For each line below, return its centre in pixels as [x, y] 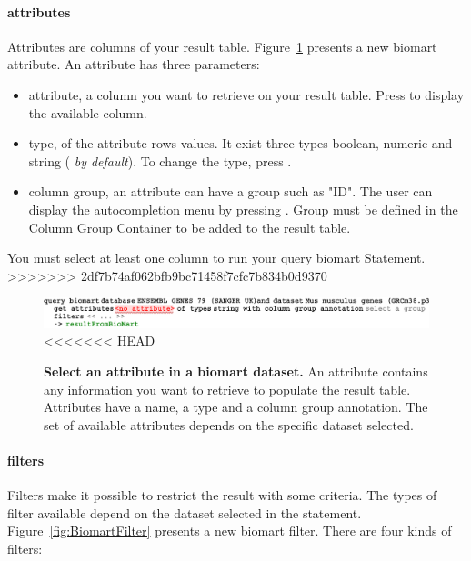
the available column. [88, 112]
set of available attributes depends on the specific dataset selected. [229, 424]
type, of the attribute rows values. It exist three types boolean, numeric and [241, 143]
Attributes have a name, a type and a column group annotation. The [236, 407]
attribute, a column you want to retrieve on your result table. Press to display [246, 94]
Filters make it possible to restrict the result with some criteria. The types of [222, 495]
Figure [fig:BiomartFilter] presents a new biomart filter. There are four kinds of [230, 531]
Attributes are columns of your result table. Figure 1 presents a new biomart [222, 46]
